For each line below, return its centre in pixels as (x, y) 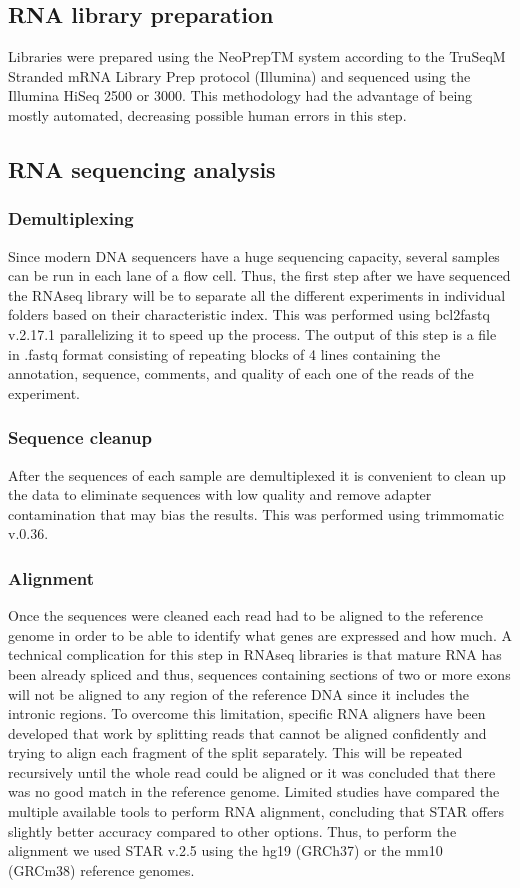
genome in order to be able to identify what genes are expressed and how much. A (260, 634)
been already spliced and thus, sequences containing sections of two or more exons (259, 673)
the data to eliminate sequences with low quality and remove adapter (220, 494)
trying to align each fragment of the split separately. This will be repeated (235, 752)
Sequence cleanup (80, 437)
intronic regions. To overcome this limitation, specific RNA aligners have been (247, 713)
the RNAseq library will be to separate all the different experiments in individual (257, 294)
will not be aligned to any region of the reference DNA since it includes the (238, 693)
